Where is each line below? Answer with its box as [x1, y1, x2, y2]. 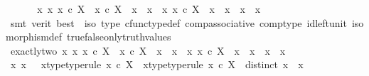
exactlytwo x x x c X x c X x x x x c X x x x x [10, 43, 286, 58]
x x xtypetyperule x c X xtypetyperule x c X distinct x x [10, 57, 304, 72]
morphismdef [6, 29, 63, 44]
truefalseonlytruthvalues [67, 29, 171, 44]
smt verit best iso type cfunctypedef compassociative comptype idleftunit [10, 15, 347, 30]
